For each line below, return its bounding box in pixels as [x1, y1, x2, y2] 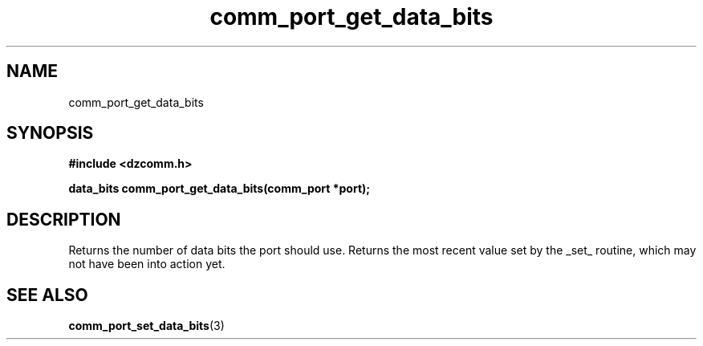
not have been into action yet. [68, 257, 226, 271]
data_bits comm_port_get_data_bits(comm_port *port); [68, 181, 371, 196]
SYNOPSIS [6, 123, 94, 144]
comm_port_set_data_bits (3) [68, 319, 225, 333]
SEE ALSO [6, 284, 88, 305]
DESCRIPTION [6, 209, 121, 230]
